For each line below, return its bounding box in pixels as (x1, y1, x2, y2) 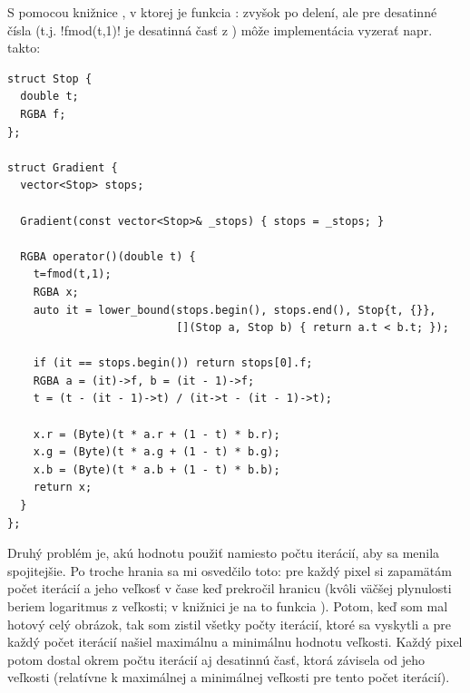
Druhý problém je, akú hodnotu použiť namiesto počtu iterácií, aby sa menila (7, 543, 440, 562)
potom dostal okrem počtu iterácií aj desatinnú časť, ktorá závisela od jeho (7, 649, 426, 669)
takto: (7, 38, 41, 57)
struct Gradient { (7, 161, 118, 174)
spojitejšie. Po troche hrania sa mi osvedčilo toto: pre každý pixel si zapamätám (7, 561, 452, 580)
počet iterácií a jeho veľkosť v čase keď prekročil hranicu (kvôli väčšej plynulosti (7, 579, 452, 598)
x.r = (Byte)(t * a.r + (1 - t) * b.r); (33, 427, 280, 441)
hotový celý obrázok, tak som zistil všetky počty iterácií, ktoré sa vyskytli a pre (7, 614, 451, 633)
